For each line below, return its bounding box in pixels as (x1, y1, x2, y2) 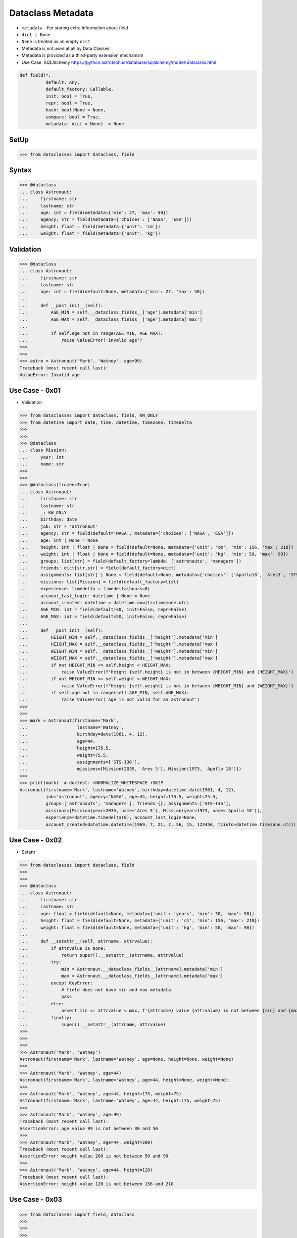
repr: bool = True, (45, 101, 93, 106)
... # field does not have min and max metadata (19, 987, 171, 993)
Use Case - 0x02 (9, 836, 62, 844)
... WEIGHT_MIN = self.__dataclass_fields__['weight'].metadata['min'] (19, 648, 218, 654)
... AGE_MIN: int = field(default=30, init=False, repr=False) (19, 607, 187, 613)
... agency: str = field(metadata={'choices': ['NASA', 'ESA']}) (19, 217, 192, 222)
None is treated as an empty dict (21, 39, 91, 45)
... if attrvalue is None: (19, 945, 106, 951)
